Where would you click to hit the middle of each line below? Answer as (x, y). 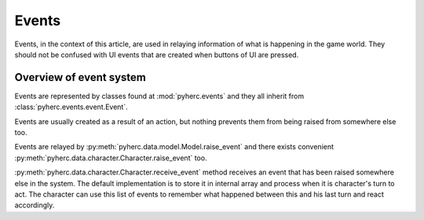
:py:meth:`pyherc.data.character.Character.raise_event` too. (111, 158)
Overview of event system (80, 77)
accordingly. (35, 205)
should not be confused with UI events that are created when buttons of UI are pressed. (157, 54)
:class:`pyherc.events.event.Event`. (71, 107)
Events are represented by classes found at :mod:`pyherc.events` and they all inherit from (159, 96)
